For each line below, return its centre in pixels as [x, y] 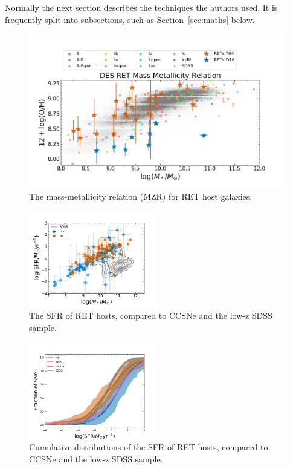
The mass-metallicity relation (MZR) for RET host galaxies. [141, 196]
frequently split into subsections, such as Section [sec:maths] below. [130, 19]
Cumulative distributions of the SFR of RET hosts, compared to [149, 447]
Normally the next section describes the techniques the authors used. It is [141, 7]
